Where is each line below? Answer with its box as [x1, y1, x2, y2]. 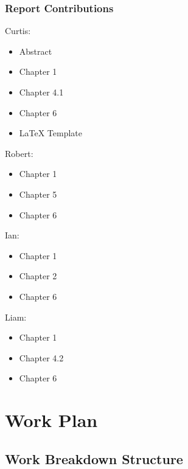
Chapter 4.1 [19, 86, 64, 98]
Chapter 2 [19, 269, 57, 282]
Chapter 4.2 [19, 351, 64, 364]
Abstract [19, 44, 52, 57]
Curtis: [5, 24, 31, 37]
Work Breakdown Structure [5, 449, 183, 468]
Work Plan [5, 408, 98, 433]
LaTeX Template [19, 127, 83, 139]
